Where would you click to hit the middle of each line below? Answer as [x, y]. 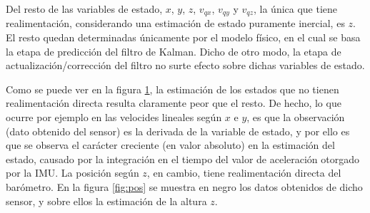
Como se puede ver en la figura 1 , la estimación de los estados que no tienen [172, 89]
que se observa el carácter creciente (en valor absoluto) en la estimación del [170, 145]
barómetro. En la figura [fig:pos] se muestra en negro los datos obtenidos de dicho [184, 186]
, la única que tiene [295, 9]
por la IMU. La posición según [72, 173]
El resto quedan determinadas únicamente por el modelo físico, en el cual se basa [183, 37]
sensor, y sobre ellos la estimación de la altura [106, 201]
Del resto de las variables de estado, [84, 9]
